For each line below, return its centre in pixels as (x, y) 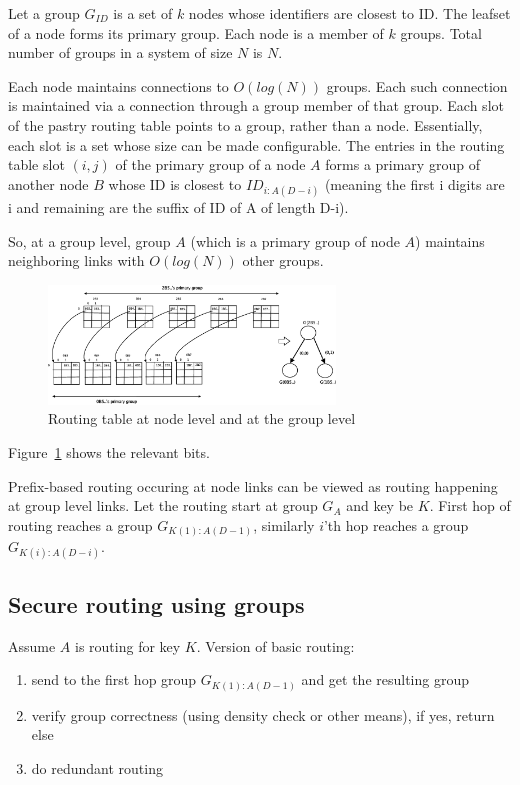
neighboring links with (76, 260)
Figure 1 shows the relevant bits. (109, 452)
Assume (32, 645)
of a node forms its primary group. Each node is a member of (196, 32)
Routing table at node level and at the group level (202, 418)
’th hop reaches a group (396, 524)
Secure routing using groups (156, 603)
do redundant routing (97, 767)
